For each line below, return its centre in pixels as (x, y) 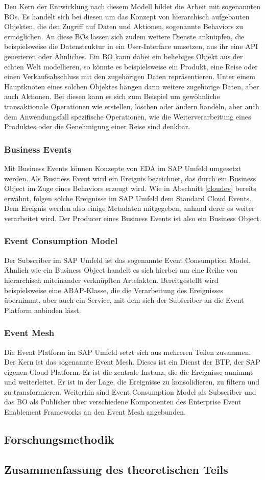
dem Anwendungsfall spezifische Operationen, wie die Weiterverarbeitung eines (128, 116)
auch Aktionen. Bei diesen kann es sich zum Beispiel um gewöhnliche (112, 96)
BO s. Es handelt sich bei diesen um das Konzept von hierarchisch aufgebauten (127, 16)
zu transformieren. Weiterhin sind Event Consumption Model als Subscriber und (130, 391)
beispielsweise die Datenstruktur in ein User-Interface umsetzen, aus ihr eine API (131, 46)
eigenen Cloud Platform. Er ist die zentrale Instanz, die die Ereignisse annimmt (129, 371)
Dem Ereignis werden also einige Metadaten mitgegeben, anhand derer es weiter (129, 208)
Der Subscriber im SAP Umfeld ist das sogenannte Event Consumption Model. (127, 260)
